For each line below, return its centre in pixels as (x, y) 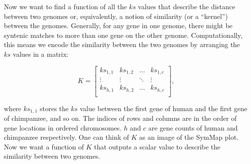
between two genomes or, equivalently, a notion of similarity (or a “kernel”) (116, 16)
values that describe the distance (187, 6)
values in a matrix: (41, 54)
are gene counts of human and (193, 127)
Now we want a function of (44, 146)
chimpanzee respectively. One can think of (67, 137)
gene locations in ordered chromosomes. (63, 127)
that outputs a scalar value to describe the (157, 146)
